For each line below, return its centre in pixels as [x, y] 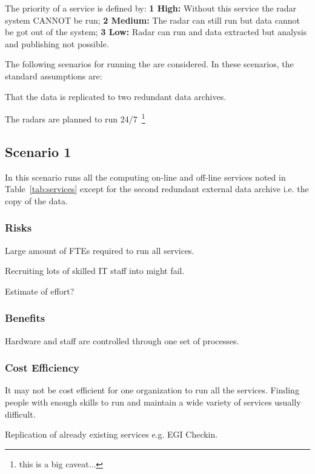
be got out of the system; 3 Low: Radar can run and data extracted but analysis [156, 32]
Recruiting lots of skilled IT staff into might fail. [95, 271]
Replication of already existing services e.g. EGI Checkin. [111, 434]
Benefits [25, 318]
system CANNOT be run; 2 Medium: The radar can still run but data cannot [153, 20]
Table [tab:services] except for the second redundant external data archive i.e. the [157, 189]
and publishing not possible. [57, 43]
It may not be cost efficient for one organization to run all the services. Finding [152, 390]
